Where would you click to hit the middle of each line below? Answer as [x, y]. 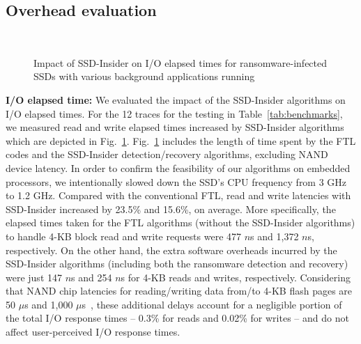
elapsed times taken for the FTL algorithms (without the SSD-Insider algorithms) [180, 222]
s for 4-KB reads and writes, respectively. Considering [236, 277]
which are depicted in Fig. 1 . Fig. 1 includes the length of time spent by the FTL [181, 140]
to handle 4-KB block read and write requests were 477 [124, 236]
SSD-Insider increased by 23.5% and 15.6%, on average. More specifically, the [171, 209]
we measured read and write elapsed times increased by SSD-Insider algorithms [175, 127]
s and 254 [92, 277]
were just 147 [34, 277]
